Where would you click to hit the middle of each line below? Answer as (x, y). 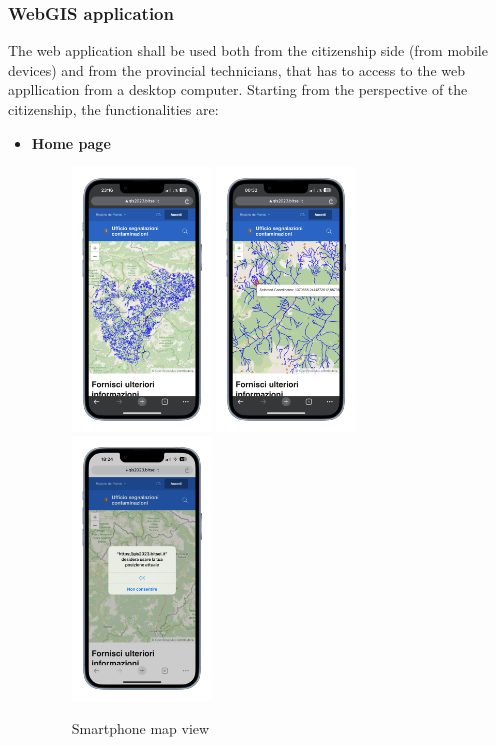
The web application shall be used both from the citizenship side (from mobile (248, 50)
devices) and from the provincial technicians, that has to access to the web (236, 69)
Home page (71, 142)
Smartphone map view (140, 728)
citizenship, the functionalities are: (113, 109)
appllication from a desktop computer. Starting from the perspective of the (238, 89)
